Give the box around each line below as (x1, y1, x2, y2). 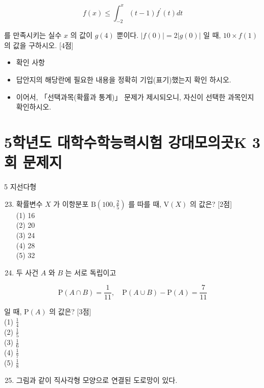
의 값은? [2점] (189, 198, 232, 209)
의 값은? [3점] (49, 306, 91, 317)
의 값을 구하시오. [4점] (4, 39, 74, 50)
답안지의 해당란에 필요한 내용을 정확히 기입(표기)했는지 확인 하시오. (16, 74, 231, 85)
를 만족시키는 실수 (4, 30, 62, 40)
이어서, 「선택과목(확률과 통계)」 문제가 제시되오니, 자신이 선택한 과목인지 (16, 91, 254, 102)
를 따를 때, (128, 198, 161, 209)
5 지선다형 (4, 181, 37, 192)
